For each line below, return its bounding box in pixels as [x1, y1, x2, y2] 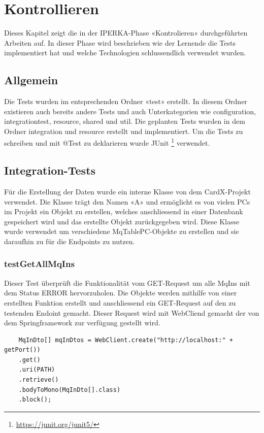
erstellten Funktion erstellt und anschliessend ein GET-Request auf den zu [4, 297, 236, 308]
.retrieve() [18, 376, 59, 384]
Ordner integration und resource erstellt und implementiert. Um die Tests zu [4, 125, 243, 136]
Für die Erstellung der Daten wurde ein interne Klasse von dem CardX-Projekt [4, 186, 251, 196]
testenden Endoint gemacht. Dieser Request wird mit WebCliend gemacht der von [4, 307, 259, 318]
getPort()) [4, 346, 41, 354]
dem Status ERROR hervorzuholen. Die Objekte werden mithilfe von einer [4, 287, 237, 298]
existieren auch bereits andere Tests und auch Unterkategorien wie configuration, [4, 106, 256, 116]
